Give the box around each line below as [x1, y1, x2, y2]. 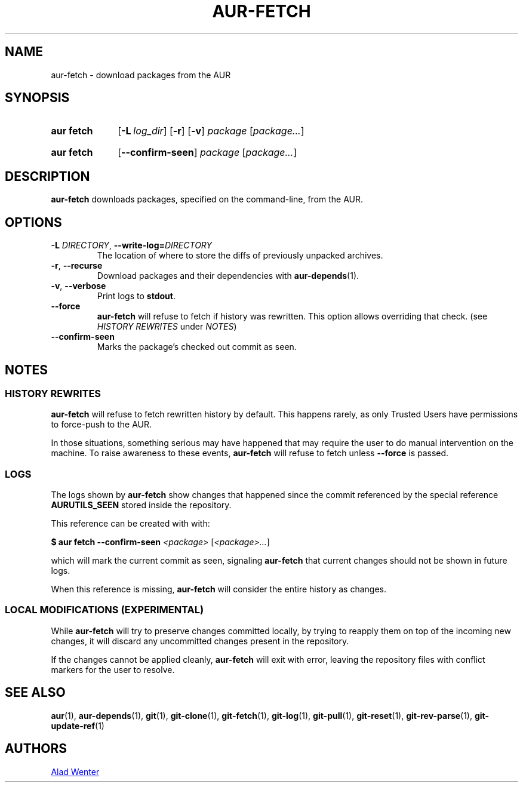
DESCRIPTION [5, 168, 90, 184]
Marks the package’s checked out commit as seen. [97, 342, 297, 352]
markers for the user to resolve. [51, 664, 175, 675]
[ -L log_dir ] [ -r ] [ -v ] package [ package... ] [118, 125, 304, 137]
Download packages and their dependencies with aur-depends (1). [97, 270, 359, 281]
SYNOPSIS [5, 90, 70, 106]
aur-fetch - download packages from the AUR [51, 69, 231, 80]
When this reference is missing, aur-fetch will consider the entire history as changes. [51, 584, 386, 595]
